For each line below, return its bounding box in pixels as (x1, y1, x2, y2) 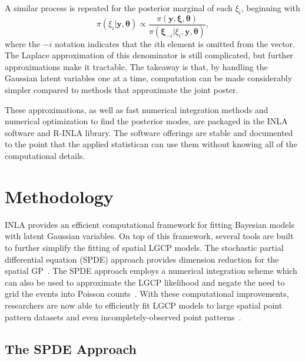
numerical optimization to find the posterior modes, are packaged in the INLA (5, 115, 288, 127)
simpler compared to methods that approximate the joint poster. (5, 84, 238, 96)
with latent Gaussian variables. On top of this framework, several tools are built (5, 230, 294, 242)
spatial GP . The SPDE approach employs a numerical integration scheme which (5, 264, 297, 277)
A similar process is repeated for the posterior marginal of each (5, 2, 233, 14)
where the (5, 37, 40, 49)
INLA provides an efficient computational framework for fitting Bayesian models (5, 218, 294, 230)
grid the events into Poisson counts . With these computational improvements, (5, 287, 289, 300)
